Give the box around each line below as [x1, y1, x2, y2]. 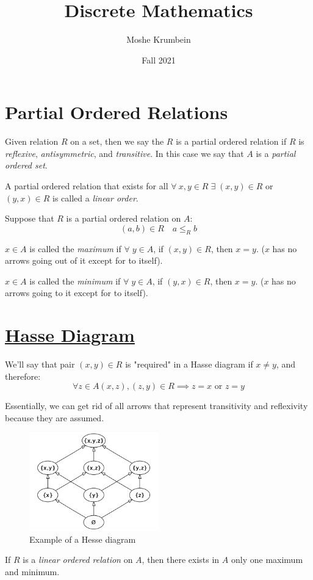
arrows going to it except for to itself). [5, 286, 148, 299]
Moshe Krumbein [126, 33, 191, 46]
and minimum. [5, 565, 60, 578]
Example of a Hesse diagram [29, 532, 136, 545]
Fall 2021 [142, 53, 176, 66]
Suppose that [5, 212, 54, 225]
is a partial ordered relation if [176, 135, 287, 148]
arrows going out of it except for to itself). [5, 254, 163, 267]
